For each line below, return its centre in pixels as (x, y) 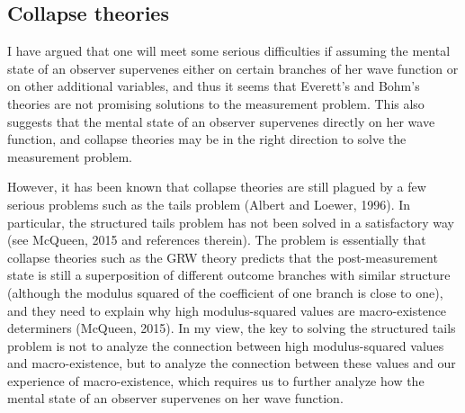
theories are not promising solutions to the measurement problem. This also (216, 103)
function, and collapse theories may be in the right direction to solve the (207, 139)
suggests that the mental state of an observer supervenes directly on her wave (221, 121)
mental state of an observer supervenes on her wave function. (175, 398)
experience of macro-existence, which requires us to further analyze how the (216, 380)
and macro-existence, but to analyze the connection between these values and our (232, 363)
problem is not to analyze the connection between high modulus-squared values (226, 345)
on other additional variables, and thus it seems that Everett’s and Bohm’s (214, 86)
